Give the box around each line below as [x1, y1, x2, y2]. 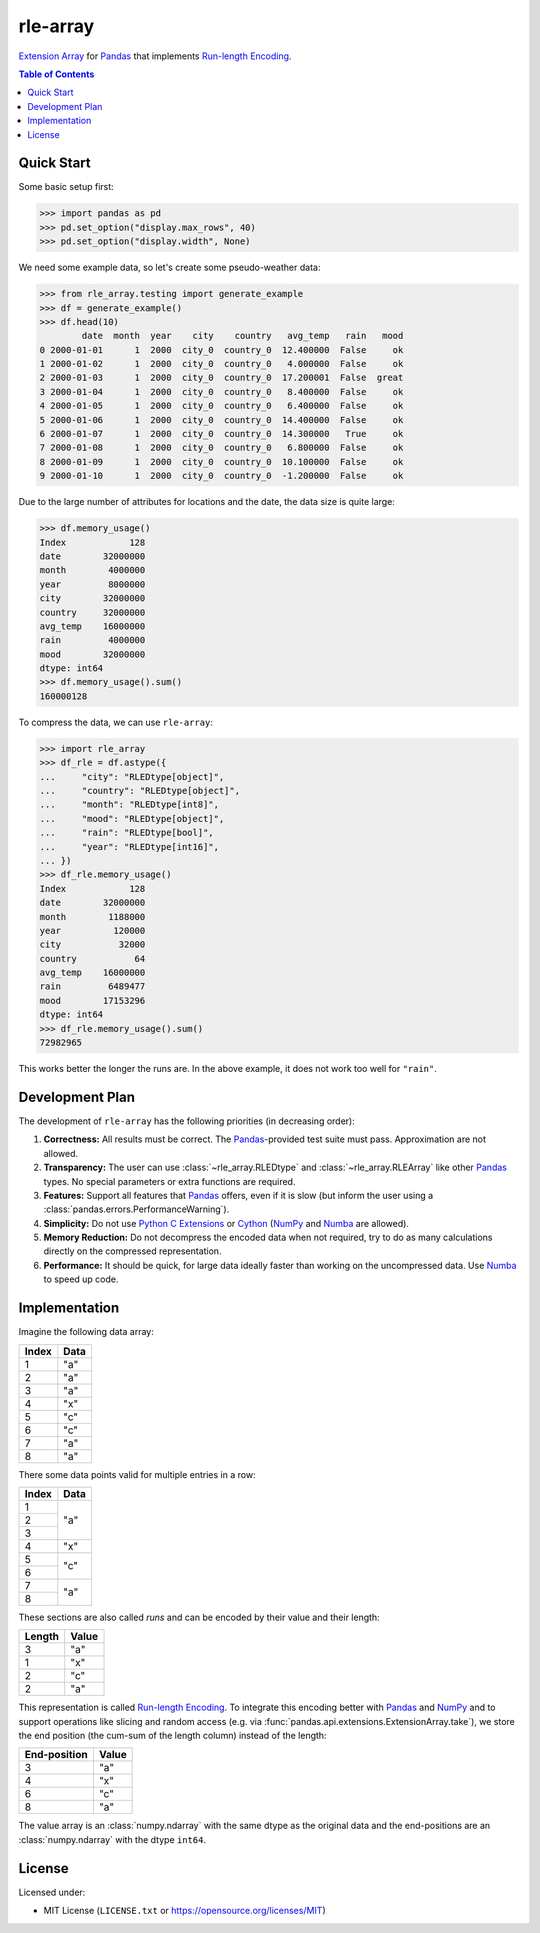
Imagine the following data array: [18, 1326, 154, 1338]
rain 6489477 [39, 981, 146, 992]
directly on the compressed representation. [43, 1245, 222, 1257]
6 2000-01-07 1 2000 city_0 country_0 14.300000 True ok [39, 428, 404, 440]
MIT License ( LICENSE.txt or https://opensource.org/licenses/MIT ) [43, 1905, 327, 1917]
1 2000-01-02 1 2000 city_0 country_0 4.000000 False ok [39, 358, 404, 370]
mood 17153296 [39, 995, 146, 1006]
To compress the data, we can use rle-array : [18, 716, 214, 728]
